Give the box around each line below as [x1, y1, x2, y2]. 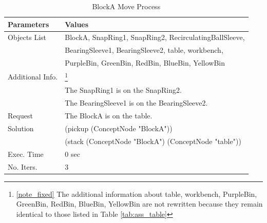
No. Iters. [8, 161, 37, 172]
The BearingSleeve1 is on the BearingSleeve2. [65, 97, 208, 108]
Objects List [8, 32, 47, 43]
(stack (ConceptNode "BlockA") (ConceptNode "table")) [65, 135, 241, 146]
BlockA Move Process [92, 1, 161, 11]
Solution [8, 123, 34, 133]
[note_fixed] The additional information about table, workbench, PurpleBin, [16, 188, 257, 199]
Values [65, 18, 89, 29]
